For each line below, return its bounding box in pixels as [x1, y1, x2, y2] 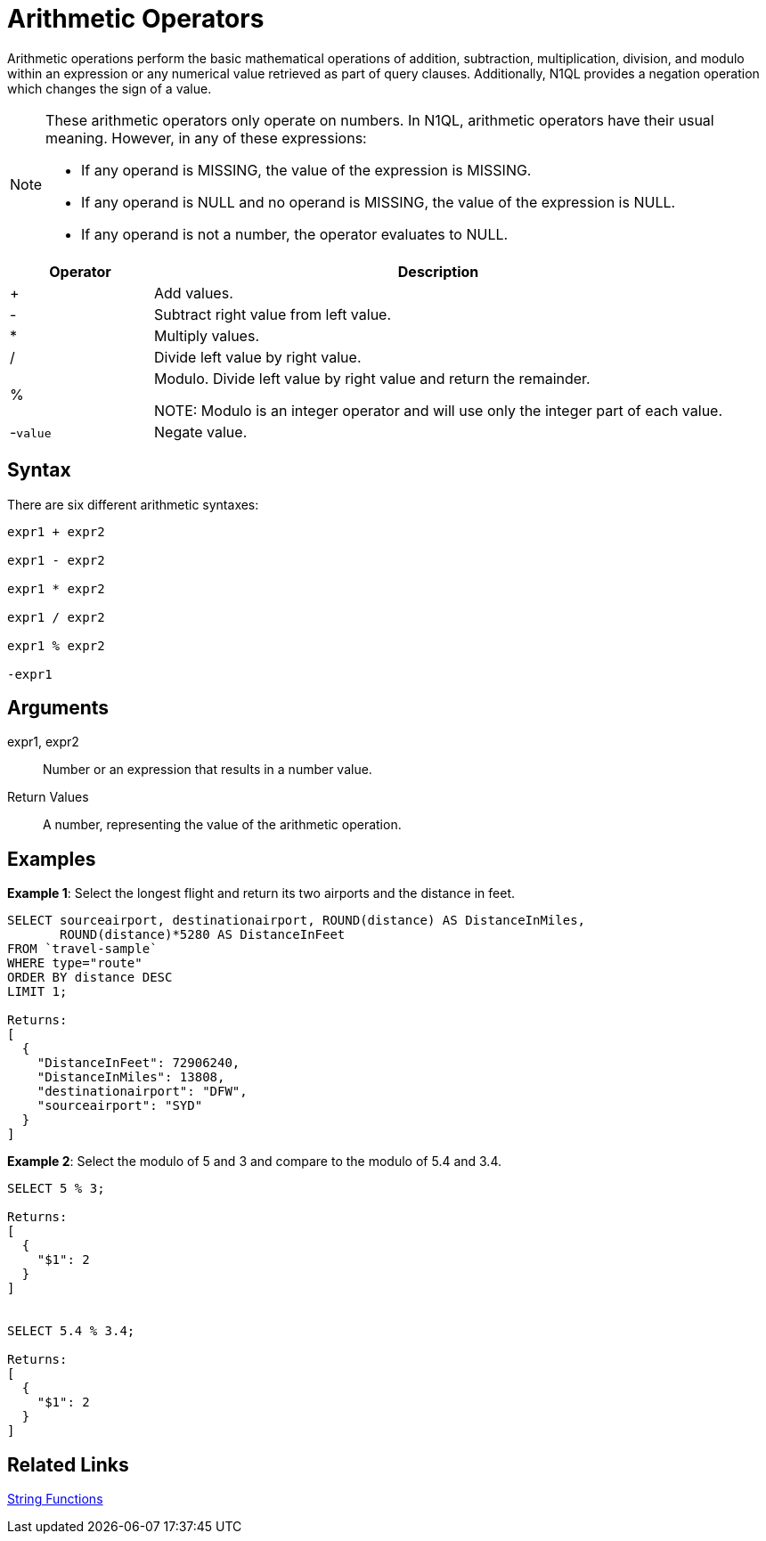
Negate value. [154, 422, 248, 441]
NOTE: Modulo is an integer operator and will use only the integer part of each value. [154, 401, 723, 420]
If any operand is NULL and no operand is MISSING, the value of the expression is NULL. [81, 192, 676, 211]
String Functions [7, 1491, 103, 1507]
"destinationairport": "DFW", [37, 1084, 248, 1099]
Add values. [154, 283, 233, 302]
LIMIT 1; [7, 984, 68, 999]
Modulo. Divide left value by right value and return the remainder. [154, 369, 591, 387]
